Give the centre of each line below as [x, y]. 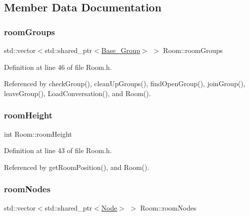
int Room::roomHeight [38, 134]
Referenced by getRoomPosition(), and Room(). [77, 167]
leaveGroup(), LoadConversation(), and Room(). [77, 93]
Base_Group [121, 50]
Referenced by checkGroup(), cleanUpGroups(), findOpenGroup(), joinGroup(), [125, 83]
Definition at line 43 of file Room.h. [58, 150]
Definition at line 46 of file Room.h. [58, 67]
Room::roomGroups [193, 50]
